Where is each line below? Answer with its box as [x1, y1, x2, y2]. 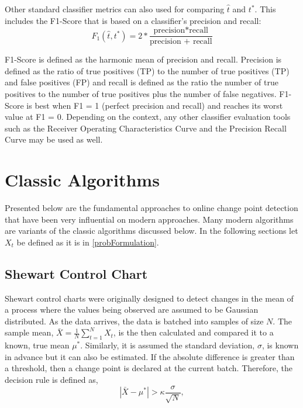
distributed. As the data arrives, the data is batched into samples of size [5, 314, 264, 327]
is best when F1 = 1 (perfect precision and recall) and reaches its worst [26, 99, 283, 111]
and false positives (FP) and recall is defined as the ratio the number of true [5, 76, 278, 88]
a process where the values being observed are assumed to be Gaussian [5, 303, 259, 316]
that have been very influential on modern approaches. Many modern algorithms [5, 213, 294, 225]
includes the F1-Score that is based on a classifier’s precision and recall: [5, 14, 261, 26]
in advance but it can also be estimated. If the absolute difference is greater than [5, 350, 295, 362]
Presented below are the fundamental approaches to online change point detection [5, 202, 298, 214]
